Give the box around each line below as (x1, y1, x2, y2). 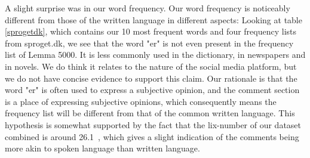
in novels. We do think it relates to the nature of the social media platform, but (5, 60, 297, 72)
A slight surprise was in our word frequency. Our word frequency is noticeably (5, 2, 290, 14)
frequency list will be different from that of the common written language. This (5, 107, 295, 119)
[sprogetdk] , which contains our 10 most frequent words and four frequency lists (5, 25, 297, 38)
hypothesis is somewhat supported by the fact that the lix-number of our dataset (5, 118, 302, 131)
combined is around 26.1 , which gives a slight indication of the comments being (5, 130, 299, 142)
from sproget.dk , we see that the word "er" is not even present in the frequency (5, 36, 294, 49)
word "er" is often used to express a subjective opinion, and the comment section (5, 83, 300, 96)
